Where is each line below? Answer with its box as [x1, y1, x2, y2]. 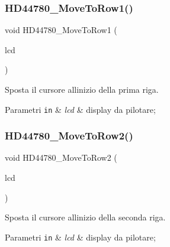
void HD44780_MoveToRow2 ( [5, 151, 117, 164]
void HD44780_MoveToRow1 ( [5, 24, 117, 36]
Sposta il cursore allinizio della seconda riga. [5, 211, 166, 223]
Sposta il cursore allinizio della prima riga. [5, 83, 159, 95]
